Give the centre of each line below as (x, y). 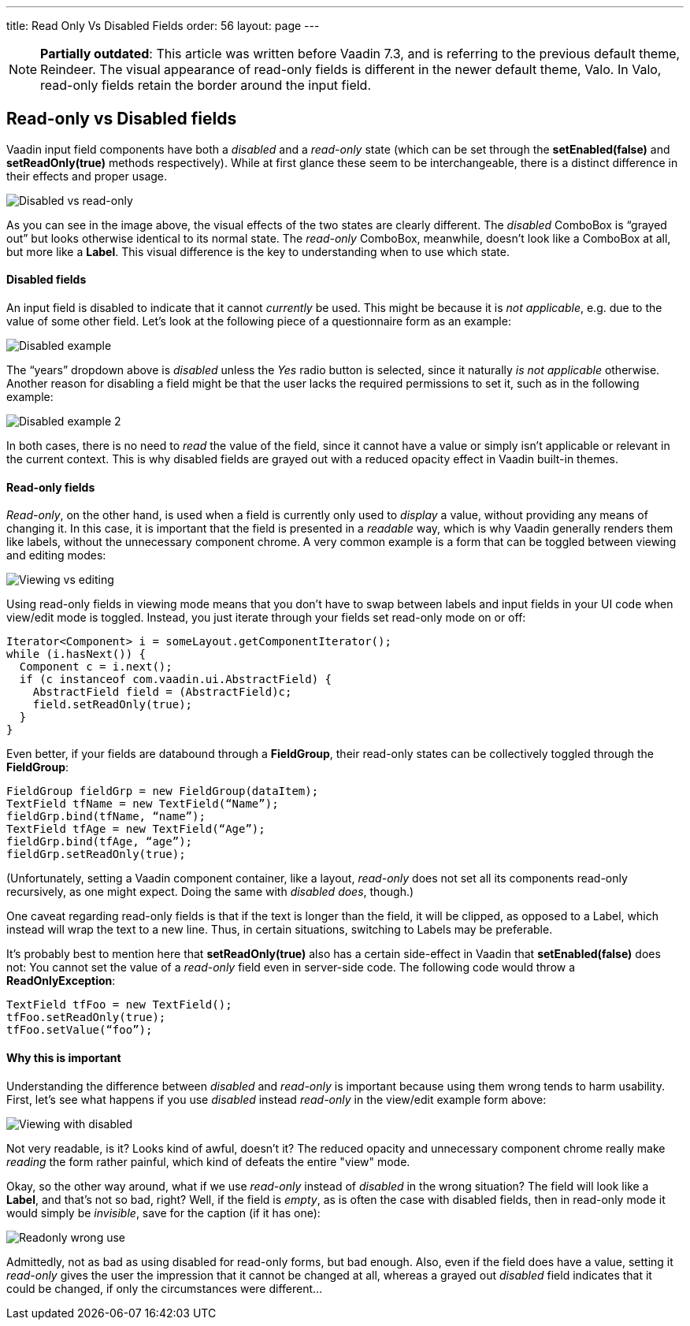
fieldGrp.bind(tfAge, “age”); (100, 842)
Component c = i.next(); (96, 667)
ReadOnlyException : (61, 981)
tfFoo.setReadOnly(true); (86, 1018)
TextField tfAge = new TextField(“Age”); (136, 829)
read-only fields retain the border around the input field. (206, 85)
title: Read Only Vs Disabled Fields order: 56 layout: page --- (163, 26)
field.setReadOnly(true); (113, 705)
